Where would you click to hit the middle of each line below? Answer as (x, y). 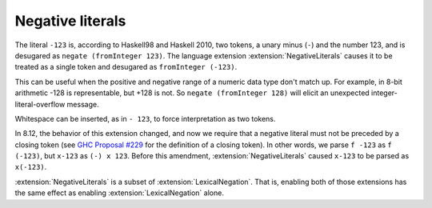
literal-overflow (40, 104)
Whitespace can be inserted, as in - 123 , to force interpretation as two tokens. (145, 118)
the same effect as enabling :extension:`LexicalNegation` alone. (119, 193)
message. (83, 104)
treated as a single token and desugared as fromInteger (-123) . (126, 67)
